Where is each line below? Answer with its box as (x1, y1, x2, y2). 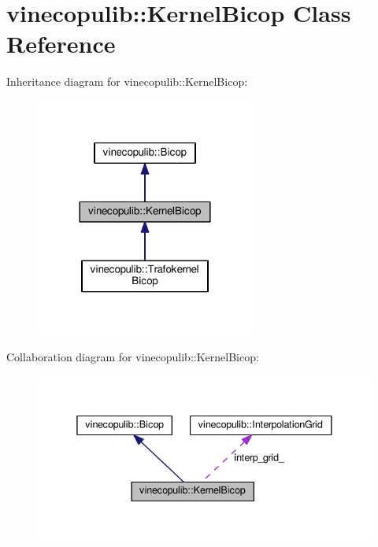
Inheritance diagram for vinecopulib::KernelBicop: (6, 73, 248, 90)
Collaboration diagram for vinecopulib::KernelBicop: (6, 349, 259, 365)
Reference (6, 28, 116, 60)
